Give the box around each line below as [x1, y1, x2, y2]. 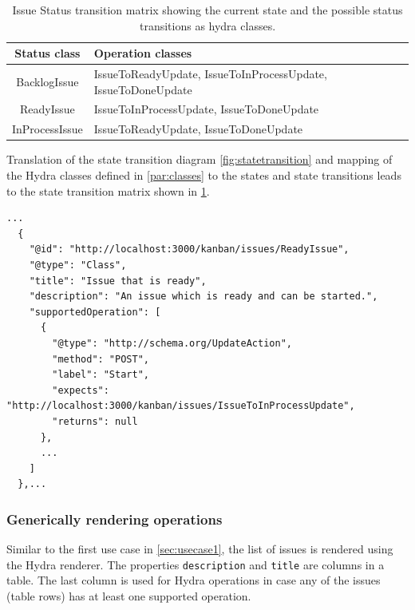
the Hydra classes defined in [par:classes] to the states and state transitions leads [6, 167, 401, 183]
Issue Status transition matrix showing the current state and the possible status [12, 2, 403, 18]
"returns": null [52, 415, 138, 427]
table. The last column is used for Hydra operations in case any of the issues [6, 572, 381, 588]
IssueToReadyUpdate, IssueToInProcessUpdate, [93, 65, 327, 82]
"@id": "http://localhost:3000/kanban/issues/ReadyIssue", [29, 244, 350, 255]
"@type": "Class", [29, 259, 127, 271]
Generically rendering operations [6, 509, 223, 529]
